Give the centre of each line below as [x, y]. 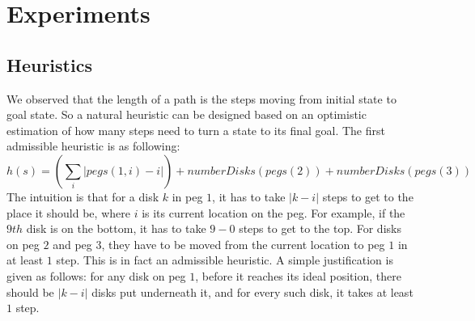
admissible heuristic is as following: [93, 146]
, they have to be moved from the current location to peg [243, 244]
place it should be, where [68, 212]
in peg [187, 196]
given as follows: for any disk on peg [96, 275]
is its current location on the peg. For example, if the [274, 212]
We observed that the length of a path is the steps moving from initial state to [201, 98]
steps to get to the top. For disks [320, 228]
